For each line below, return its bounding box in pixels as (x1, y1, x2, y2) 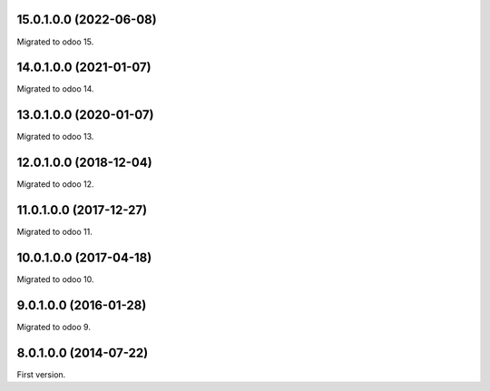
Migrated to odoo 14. (16, 83, 94, 94)
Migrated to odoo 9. (16, 321, 91, 332)
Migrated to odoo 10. (16, 274, 94, 285)
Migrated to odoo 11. (16, 227, 93, 238)
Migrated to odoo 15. (16, 36, 94, 47)
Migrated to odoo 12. (16, 179, 94, 190)
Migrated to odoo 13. (16, 132, 94, 142)
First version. (16, 368, 66, 380)
